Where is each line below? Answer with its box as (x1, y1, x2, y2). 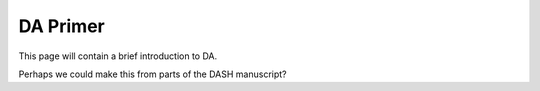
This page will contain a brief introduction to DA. (18, 50, 218, 62)
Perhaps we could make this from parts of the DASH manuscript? (18, 68, 287, 80)
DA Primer (18, 15, 105, 37)
